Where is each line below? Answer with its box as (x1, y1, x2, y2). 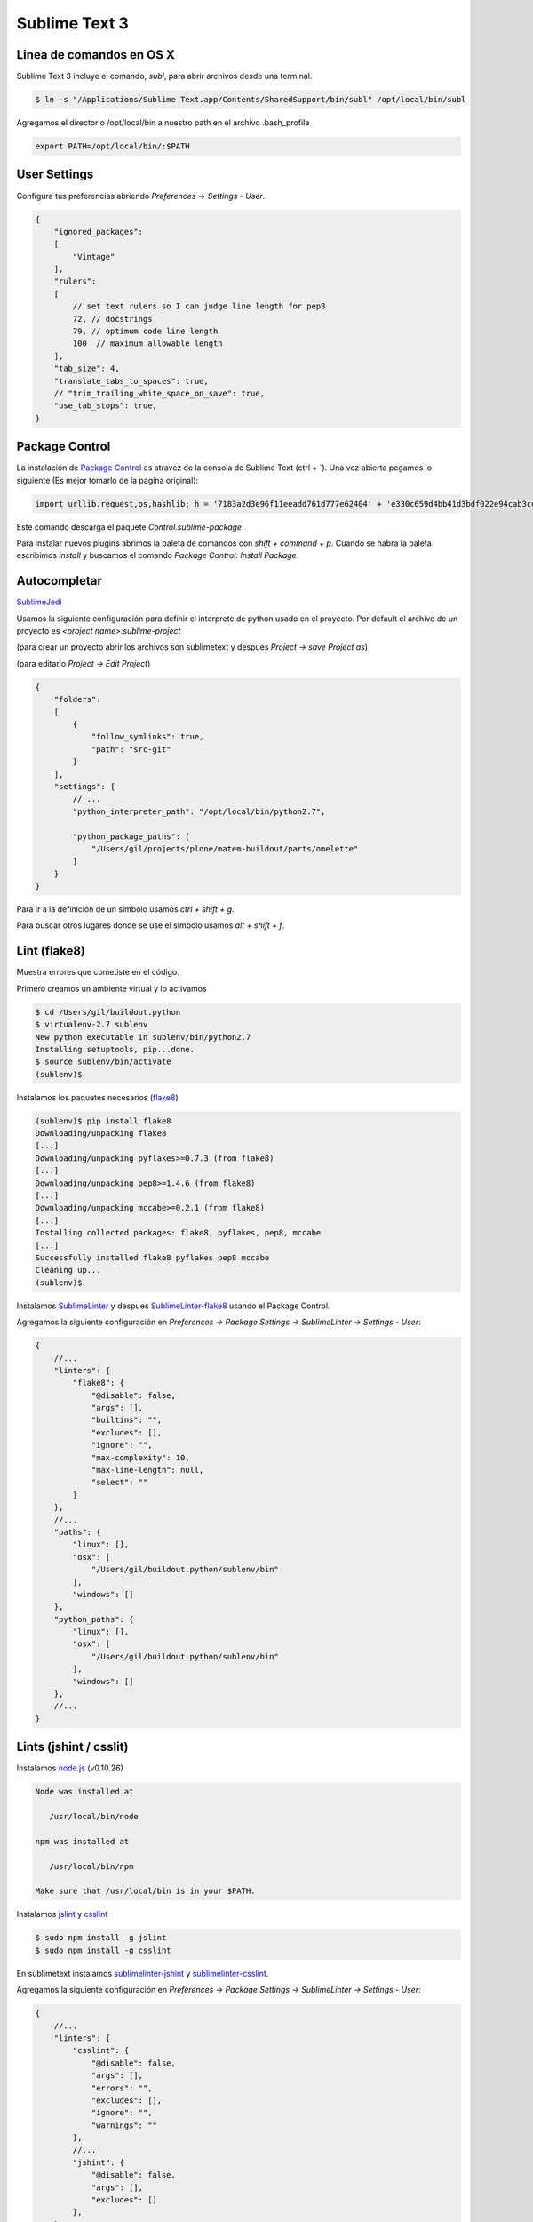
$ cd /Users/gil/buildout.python (35, 1007, 181, 1017)
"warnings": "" (91, 2120, 157, 2130)
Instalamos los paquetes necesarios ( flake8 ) (16, 1091, 179, 1102)
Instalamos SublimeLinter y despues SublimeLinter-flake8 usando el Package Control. (16, 1300, 330, 1311)
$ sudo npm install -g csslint (35, 1945, 172, 1955)
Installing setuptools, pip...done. (35, 1044, 195, 1054)
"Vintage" (72, 252, 115, 261)
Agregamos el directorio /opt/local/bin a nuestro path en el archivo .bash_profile (16, 117, 310, 128)
